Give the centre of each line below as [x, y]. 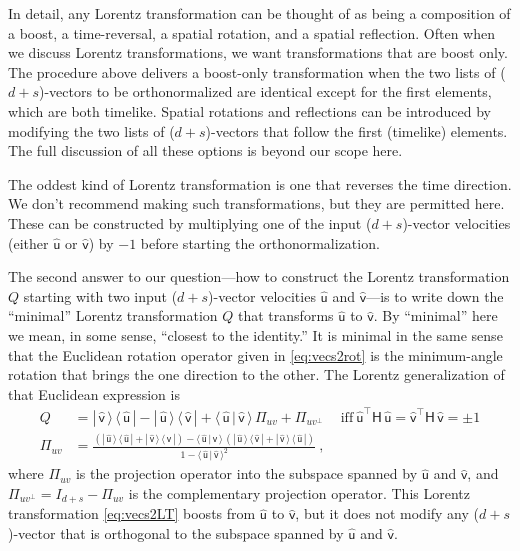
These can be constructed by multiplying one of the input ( [190, 222]
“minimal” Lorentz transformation [113, 315]
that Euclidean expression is [94, 393]
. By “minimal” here [435, 315]
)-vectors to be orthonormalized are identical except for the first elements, [265, 91]
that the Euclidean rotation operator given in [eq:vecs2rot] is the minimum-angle [255, 354]
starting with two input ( [100, 295]
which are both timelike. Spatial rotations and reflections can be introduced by [249, 110]
